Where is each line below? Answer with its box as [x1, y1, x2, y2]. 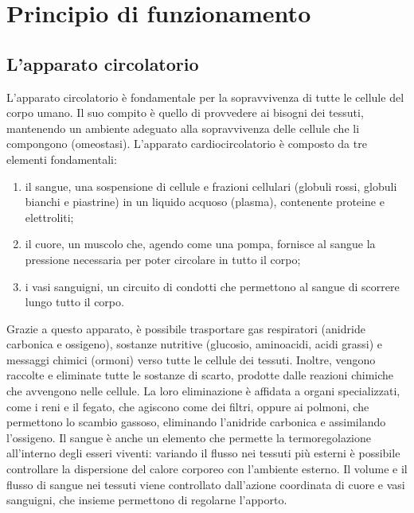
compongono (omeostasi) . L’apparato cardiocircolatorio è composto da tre [6, 135, 367, 152]
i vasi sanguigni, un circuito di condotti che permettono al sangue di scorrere [25, 278, 400, 294]
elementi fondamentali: [6, 150, 117, 167]
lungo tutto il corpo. [25, 293, 124, 310]
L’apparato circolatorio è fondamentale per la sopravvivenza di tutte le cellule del [6, 88, 404, 105]
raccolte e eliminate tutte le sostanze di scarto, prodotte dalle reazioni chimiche [6, 367, 394, 383]
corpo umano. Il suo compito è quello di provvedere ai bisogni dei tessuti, [6, 104, 364, 121]
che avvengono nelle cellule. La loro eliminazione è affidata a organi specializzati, [6, 383, 400, 399]
